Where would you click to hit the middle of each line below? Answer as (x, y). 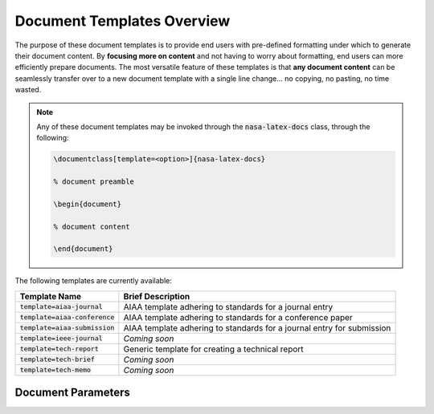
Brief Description (157, 296)
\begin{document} (88, 204)
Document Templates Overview (123, 21)
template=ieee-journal (61, 338)
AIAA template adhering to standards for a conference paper (238, 317)
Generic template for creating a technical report (214, 349)
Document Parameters (72, 393)
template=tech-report (59, 349)
